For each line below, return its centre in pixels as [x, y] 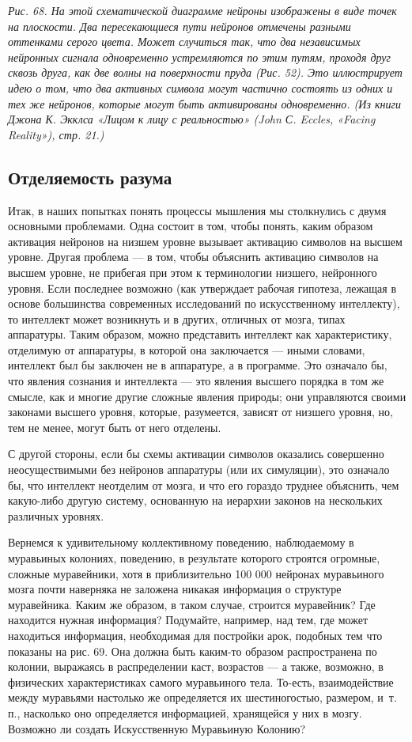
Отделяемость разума [90, 177]
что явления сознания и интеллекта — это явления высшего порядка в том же [196, 381]
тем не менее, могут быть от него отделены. [115, 427]
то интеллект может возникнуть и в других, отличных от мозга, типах [177, 318]
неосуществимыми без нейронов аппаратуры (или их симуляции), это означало [199, 469]
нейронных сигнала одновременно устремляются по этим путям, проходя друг [200, 57]
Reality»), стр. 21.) [56, 134]
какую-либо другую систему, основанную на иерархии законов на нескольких [195, 500]
